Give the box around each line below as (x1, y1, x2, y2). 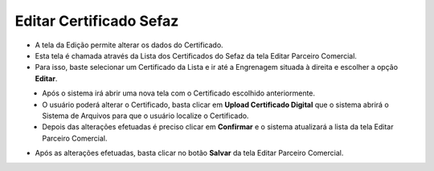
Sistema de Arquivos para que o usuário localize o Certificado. (42, 111, 249, 120)
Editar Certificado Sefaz (14, 12, 179, 30)
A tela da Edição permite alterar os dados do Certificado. (35, 40, 224, 50)
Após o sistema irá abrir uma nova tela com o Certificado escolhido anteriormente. (42, 88, 316, 98)
